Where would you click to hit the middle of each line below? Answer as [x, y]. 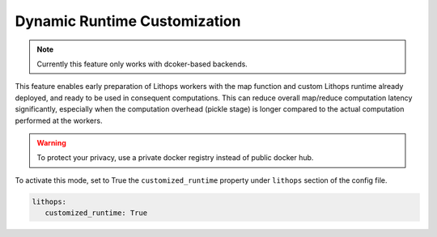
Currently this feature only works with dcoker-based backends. [142, 64]
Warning [51, 142]
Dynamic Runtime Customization [128, 21]
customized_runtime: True [96, 213]
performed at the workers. [59, 121]
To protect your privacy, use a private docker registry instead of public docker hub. [175, 158]
